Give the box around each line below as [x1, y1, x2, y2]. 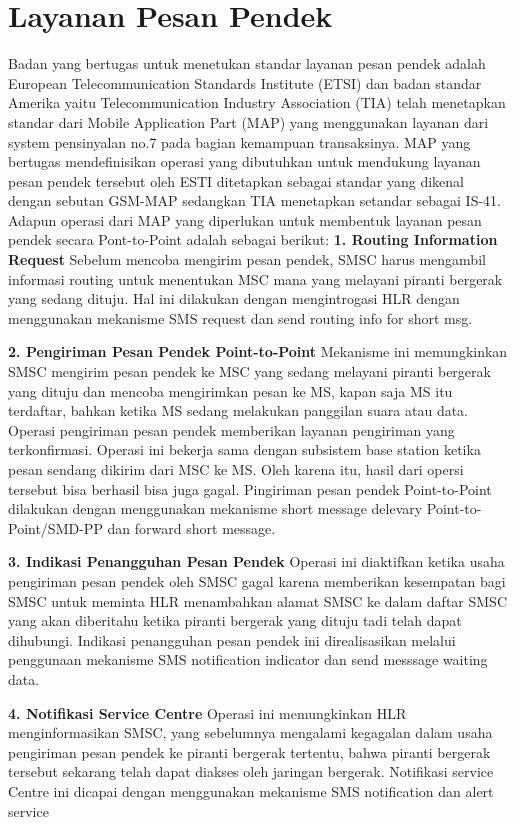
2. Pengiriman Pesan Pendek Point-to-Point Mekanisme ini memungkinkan [8, 341, 508, 362]
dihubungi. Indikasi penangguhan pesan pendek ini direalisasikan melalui [8, 629, 456, 650]
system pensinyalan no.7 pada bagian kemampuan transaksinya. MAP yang [8, 131, 471, 152]
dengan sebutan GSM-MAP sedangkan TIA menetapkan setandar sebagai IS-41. [8, 190, 501, 211]
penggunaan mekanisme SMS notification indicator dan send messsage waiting [8, 649, 488, 670]
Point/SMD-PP [8, 517, 103, 538]
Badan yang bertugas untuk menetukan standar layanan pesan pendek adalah [8, 53, 486, 74]
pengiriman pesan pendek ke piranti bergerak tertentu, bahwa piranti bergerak [8, 741, 491, 762]
